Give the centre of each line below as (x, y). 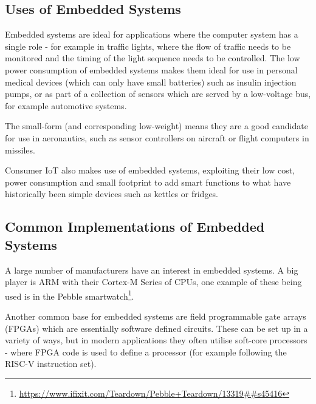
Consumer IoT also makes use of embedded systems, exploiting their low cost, (150, 170)
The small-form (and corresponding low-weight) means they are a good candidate (156, 126)
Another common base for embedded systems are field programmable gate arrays (156, 316)
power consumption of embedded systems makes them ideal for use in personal (151, 69)
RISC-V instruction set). (51, 364)
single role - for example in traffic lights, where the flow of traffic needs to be (148, 46)
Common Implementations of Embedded (135, 227)
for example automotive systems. (66, 105)
